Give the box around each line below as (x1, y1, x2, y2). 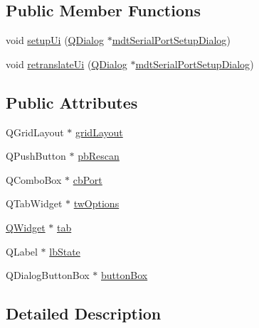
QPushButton (6, 148, 66, 163)
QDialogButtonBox (6, 268, 90, 283)
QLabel (6, 244, 38, 258)
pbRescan (78, 148, 120, 163)
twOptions (73, 196, 120, 211)
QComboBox (6, 172, 62, 187)
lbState (49, 244, 80, 258)
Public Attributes (6, 91, 138, 113)
